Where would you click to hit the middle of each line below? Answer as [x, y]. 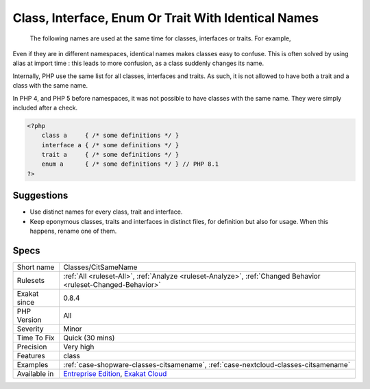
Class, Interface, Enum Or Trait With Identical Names [165, 18]
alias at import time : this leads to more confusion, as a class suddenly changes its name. [138, 63]
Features [31, 356]
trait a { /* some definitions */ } [110, 155]
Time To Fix [36, 338]
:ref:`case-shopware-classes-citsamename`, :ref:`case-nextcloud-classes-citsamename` [207, 365]
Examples [33, 365]
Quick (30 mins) [89, 338]
